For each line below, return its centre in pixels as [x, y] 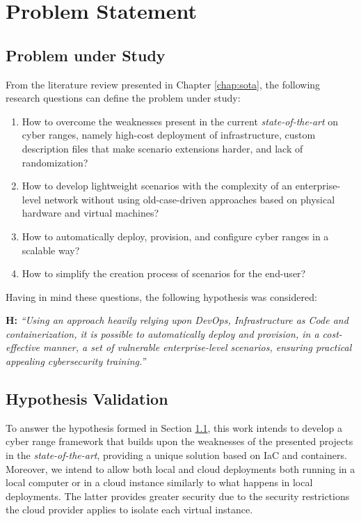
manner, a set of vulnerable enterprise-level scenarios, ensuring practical [198, 347]
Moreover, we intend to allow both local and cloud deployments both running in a [180, 468]
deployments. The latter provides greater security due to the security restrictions [178, 496]
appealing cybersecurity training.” [76, 361]
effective [23, 347]
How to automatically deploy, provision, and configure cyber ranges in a [175, 236]
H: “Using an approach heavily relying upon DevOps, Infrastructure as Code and [177, 320]
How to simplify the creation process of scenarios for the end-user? [164, 273]
